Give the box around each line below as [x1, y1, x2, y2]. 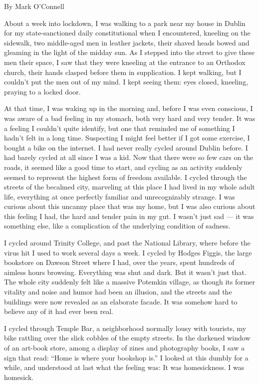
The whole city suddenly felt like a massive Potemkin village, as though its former [4, 276, 256, 287]
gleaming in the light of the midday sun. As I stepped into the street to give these [4, 47, 255, 57]
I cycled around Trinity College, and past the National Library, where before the [4, 237, 251, 248]
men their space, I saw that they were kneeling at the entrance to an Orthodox [4, 56, 246, 67]
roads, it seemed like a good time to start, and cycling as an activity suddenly [4, 161, 243, 172]
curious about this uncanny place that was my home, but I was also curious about [4, 201, 256, 211]
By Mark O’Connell [4, 1, 64, 11]
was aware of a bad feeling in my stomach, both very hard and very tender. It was [4, 112, 256, 123]
